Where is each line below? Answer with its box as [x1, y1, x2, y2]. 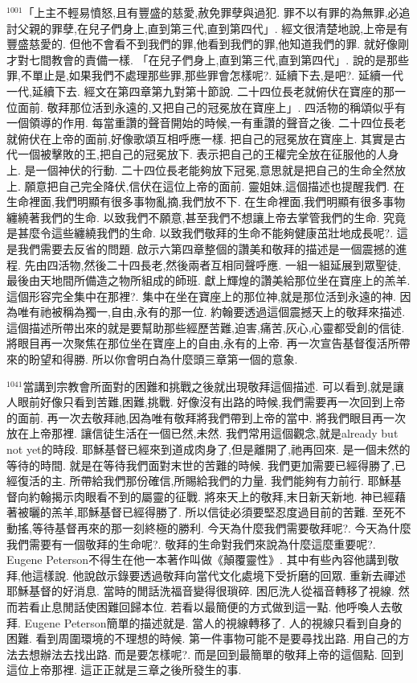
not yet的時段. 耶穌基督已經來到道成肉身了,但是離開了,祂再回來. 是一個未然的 [6, 441, 411, 458]
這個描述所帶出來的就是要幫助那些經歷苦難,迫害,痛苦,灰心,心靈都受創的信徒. [6, 319, 405, 335]
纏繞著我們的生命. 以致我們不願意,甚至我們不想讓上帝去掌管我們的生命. [6, 208, 380, 225]
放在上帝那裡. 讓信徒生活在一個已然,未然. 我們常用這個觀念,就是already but [6, 425, 399, 442]
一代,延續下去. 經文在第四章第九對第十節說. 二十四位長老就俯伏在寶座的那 [6, 82, 395, 99]
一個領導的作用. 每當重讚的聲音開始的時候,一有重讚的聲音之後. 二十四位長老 [6, 114, 406, 131]
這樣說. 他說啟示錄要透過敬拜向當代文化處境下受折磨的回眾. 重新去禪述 [31, 566, 406, 583]
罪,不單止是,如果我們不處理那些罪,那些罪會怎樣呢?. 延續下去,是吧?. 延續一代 [6, 67, 403, 84]
